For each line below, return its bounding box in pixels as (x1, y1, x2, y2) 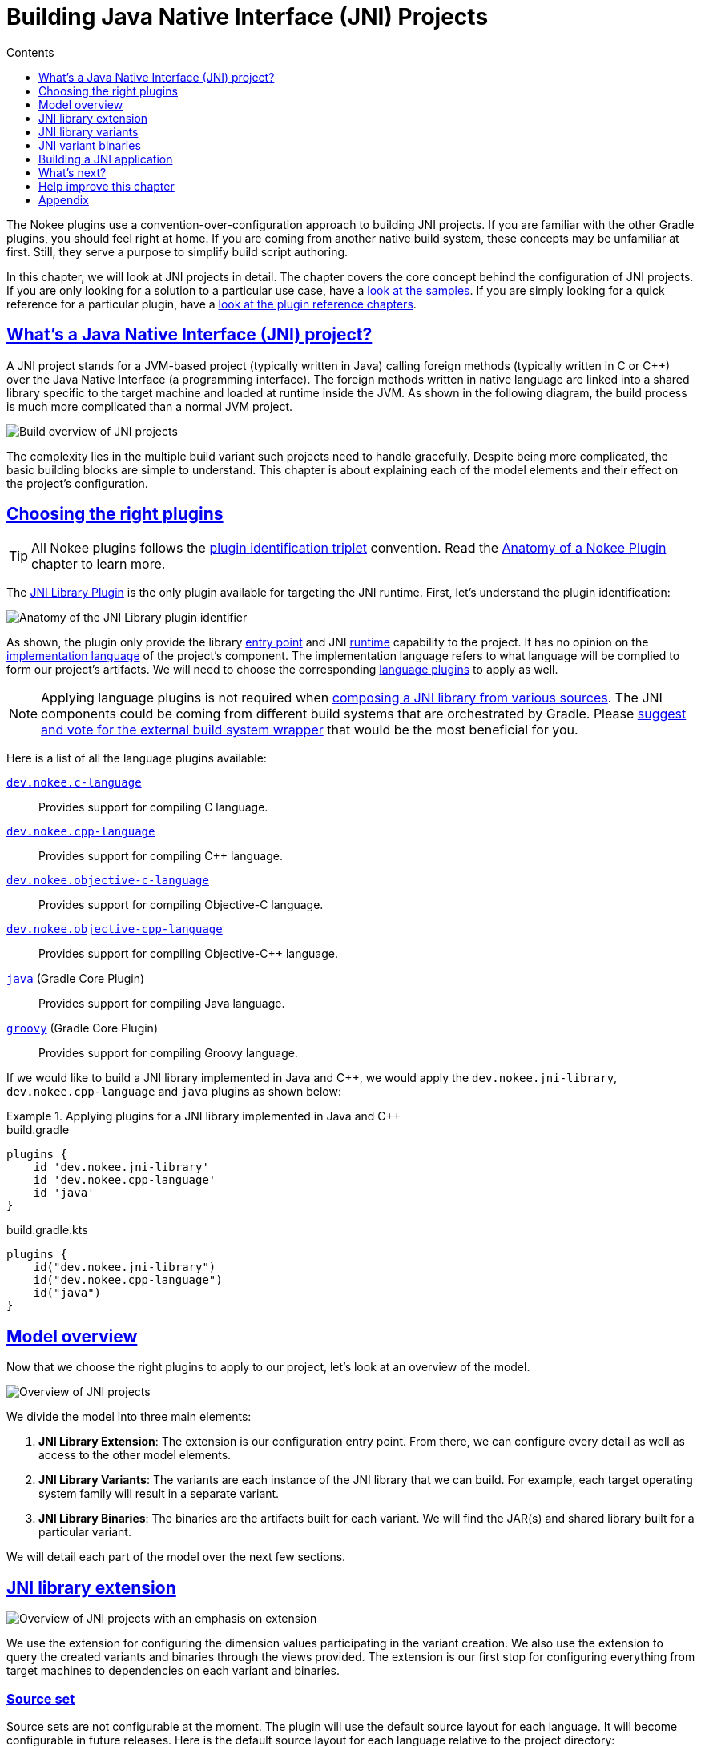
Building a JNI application (38, 151, 173, 166)
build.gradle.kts (6, 1223, 88, 1237)
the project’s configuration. (6, 476, 148, 490)
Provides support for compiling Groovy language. (38, 1046, 298, 1060)
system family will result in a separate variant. (38, 1487, 280, 1501)
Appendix (38, 192, 89, 207)
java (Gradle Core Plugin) (6, 972, 145, 986)
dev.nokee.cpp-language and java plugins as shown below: (6, 1084, 341, 1099)
